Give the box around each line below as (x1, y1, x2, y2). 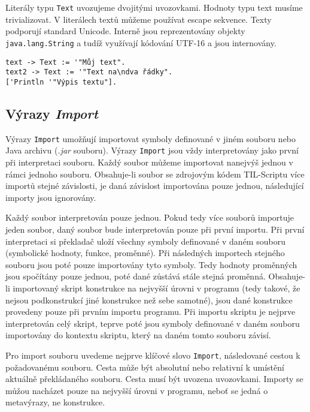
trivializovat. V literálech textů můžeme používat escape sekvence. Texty (5, 13, 272, 25)
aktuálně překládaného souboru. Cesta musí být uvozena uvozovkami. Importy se (5, 372, 303, 385)
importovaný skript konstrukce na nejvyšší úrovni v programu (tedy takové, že (13, 281, 300, 294)
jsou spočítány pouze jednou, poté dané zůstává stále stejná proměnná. (5, 270, 266, 282)
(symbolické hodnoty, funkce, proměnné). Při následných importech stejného (5, 246, 285, 259)
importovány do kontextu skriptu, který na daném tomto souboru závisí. (5, 329, 271, 341)
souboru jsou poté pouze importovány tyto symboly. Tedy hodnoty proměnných (5, 258, 297, 270)
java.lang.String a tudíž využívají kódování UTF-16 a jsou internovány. (5, 36, 276, 49)
